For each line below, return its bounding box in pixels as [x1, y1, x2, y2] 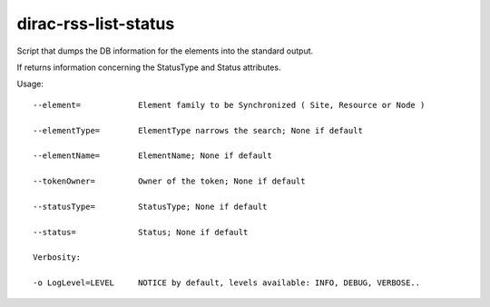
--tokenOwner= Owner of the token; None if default [33, 176, 306, 186]
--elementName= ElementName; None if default [33, 151, 272, 161]
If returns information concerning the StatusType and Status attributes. [16, 62, 281, 73]
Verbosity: [33, 253, 82, 262]
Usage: [16, 78, 44, 90]
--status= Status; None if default [33, 227, 249, 237]
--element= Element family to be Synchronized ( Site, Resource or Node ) [33, 100, 426, 110]
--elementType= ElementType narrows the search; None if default [33, 125, 363, 135]
